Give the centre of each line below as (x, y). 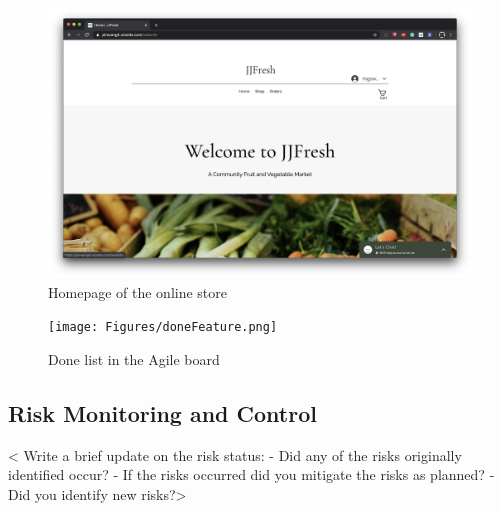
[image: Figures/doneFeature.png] (163, 327)
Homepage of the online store (137, 291)
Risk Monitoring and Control (162, 412)
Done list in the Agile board (134, 358)
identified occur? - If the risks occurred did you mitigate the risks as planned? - (251, 474)
